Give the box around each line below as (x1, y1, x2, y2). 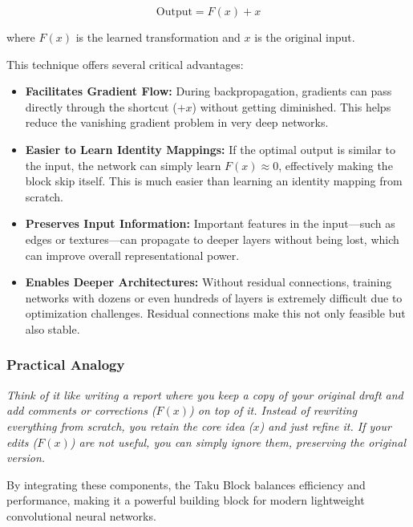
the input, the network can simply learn (25, 156, 221, 173)
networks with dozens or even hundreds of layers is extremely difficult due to (25, 289, 403, 306)
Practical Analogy (6, 355, 125, 375)
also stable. (25, 320, 80, 337)
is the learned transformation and (75, 29, 241, 45)
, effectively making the (278, 156, 393, 173)
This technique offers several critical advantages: (6, 55, 244, 72)
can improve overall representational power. (25, 246, 240, 263)
